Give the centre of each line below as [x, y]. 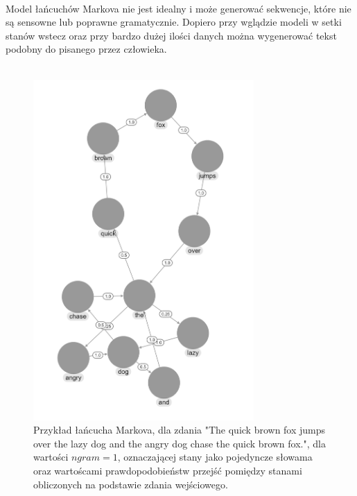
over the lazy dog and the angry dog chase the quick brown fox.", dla [180, 443]
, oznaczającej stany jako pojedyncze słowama [215, 457]
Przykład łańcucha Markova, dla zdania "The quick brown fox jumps [180, 430]
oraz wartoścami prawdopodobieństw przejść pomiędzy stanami [168, 471]
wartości [51, 457]
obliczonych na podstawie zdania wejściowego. [131, 484]
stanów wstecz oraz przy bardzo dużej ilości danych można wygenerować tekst [171, 35]
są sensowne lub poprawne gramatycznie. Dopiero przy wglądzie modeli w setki [174, 22]
